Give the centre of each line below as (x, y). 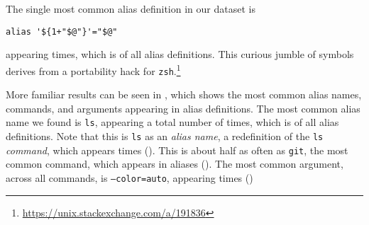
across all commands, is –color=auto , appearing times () (130, 177)
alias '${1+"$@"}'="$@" (62, 31)
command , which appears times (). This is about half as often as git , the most (177, 150)
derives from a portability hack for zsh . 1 (93, 69)
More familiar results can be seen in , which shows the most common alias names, (184, 94)
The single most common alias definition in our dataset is (131, 8)
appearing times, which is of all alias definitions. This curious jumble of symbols (180, 54)
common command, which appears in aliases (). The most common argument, (175, 164)
